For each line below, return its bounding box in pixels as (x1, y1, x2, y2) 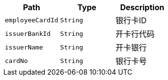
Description (120, 2, 165, 12)
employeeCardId (5, 16, 58, 24)
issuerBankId (5, 30, 51, 37)
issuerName (5, 43, 43, 51)
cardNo (5, 57, 28, 64)
